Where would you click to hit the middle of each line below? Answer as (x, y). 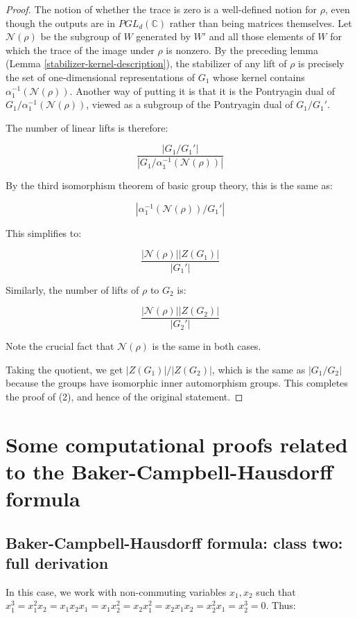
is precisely (321, 63)
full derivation (57, 563)
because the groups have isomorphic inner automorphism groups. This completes (177, 383)
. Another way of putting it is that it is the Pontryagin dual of (202, 90)
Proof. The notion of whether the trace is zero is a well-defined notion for (162, 9)
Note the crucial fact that (60, 346)
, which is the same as (259, 369)
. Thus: (281, 605)
